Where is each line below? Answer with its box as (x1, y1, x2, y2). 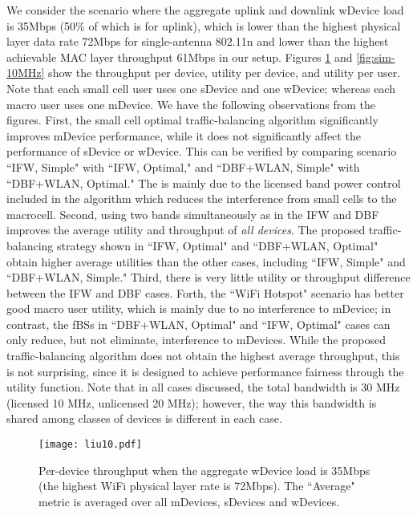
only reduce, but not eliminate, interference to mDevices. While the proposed (6, 331, 387, 348)
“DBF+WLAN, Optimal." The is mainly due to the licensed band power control (6, 174, 401, 191)
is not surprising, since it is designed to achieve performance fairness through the (6, 363, 404, 379)
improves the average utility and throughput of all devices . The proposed (6, 221, 366, 238)
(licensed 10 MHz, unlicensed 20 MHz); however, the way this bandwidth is (6, 394, 377, 411)
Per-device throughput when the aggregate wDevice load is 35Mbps (38, 461, 370, 478)
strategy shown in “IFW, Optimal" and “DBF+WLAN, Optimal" (57, 237, 379, 253)
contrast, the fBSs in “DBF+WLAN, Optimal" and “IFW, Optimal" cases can (6, 315, 391, 332)
